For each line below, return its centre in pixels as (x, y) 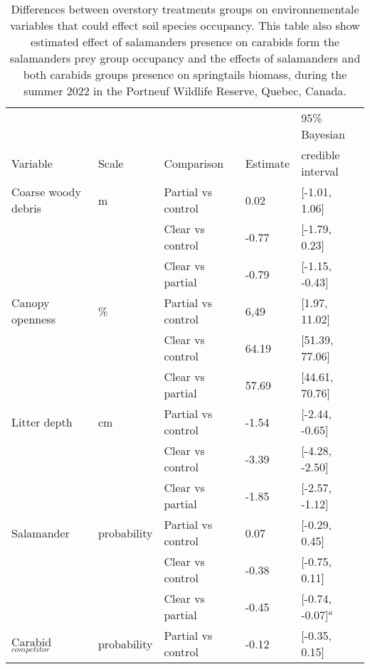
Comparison (194, 163)
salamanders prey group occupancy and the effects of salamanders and (185, 58)
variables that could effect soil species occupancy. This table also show (185, 25)
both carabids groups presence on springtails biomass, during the (185, 74)
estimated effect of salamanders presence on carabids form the (185, 42)
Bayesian (323, 134)
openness (33, 319)
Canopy (31, 303)
